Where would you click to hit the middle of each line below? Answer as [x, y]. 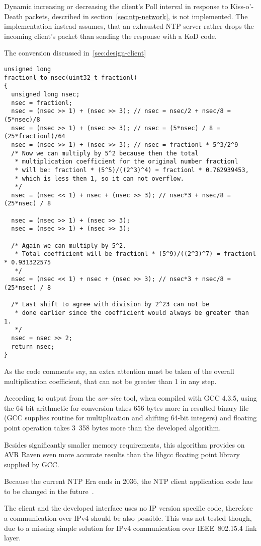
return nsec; [33, 346]
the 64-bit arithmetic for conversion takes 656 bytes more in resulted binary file [126, 407]
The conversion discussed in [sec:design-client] [75, 53]
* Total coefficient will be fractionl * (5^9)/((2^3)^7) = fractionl [136, 254]
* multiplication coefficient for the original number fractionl [126, 162]
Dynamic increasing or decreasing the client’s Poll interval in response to [116, 6]
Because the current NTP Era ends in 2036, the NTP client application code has [128, 481]
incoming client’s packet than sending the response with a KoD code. [110, 36]
